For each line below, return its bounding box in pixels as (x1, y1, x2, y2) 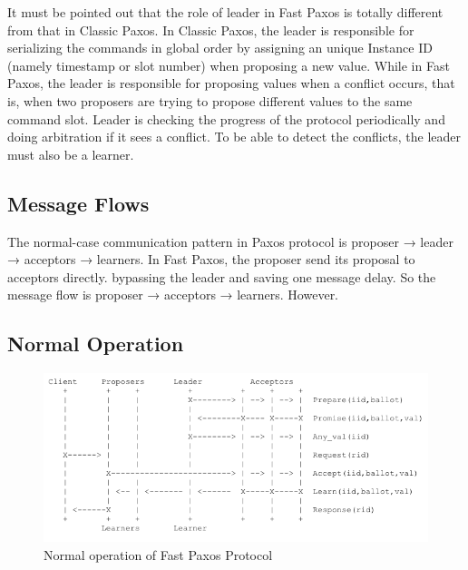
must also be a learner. (7, 144, 134, 163)
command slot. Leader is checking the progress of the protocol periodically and (7, 109, 445, 128)
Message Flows (7, 189, 150, 217)
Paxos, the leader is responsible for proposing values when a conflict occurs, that (7, 74, 455, 93)
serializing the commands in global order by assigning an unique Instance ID (7, 38, 433, 57)
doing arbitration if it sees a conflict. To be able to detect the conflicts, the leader (7, 127, 462, 146)
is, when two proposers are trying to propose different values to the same (7, 91, 413, 110)
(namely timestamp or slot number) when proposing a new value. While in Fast (7, 55, 450, 74)
